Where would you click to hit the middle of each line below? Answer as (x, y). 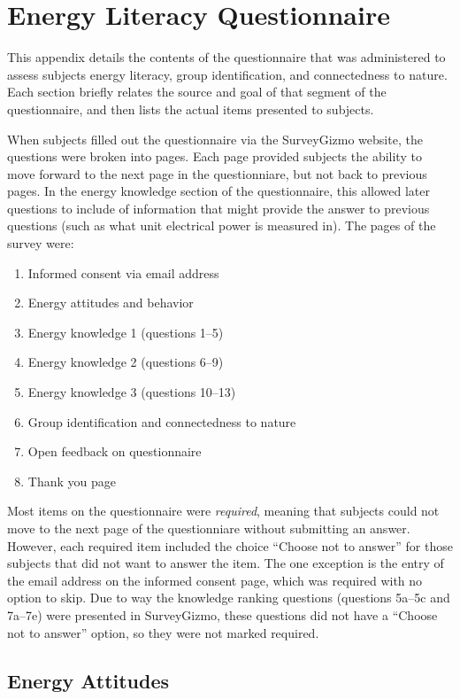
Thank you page (72, 481)
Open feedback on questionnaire (115, 451)
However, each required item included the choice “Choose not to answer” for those (230, 545)
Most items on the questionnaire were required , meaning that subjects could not (223, 511)
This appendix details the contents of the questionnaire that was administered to (226, 57)
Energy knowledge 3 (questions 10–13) (132, 392)
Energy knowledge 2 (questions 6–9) (126, 362)
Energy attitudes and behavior (111, 303)
